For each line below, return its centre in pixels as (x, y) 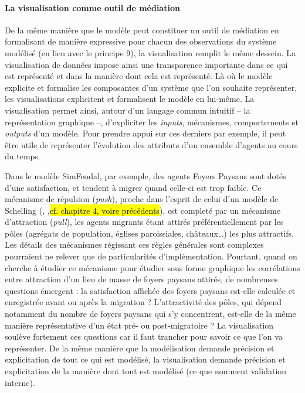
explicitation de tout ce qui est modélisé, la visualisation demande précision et (145, 359)
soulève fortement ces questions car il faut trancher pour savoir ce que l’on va (144, 336)
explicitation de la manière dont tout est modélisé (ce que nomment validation (146, 371)
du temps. (23, 156)
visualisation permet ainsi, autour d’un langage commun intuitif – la (128, 110)
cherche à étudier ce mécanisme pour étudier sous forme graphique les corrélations (152, 267)
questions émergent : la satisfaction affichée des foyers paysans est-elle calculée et (150, 290)
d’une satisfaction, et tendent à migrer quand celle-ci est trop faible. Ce (133, 187)
